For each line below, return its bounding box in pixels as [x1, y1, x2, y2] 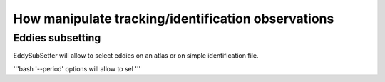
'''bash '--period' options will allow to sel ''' [13, 64, 141, 73]
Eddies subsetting [13, 31, 101, 44]
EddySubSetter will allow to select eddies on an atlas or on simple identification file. [13, 51, 259, 60]
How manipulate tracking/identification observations [13, 11, 334, 26]
